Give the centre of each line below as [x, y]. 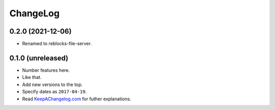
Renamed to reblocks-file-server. [57, 44]
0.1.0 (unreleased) [39, 58]
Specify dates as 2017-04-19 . [54, 92]
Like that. [32, 77]
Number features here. [46, 70]
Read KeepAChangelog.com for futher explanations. [77, 99]
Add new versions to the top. [52, 85]
